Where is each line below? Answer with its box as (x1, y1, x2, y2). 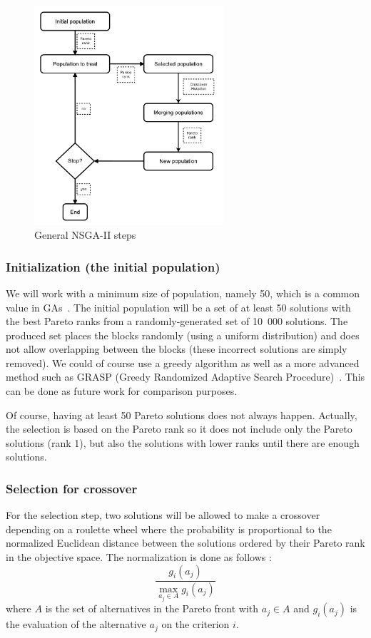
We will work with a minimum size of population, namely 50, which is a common (6, 285, 360, 300)
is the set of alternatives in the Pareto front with (45, 601, 259, 616)
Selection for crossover (6, 479, 138, 497)
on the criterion (161, 617, 230, 632)
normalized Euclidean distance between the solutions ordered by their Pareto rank (6, 535, 365, 550)
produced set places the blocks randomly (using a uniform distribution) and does (6, 327, 360, 342)
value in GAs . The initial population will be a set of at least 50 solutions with (6, 299, 351, 314)
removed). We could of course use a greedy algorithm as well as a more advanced (6, 355, 360, 370)
